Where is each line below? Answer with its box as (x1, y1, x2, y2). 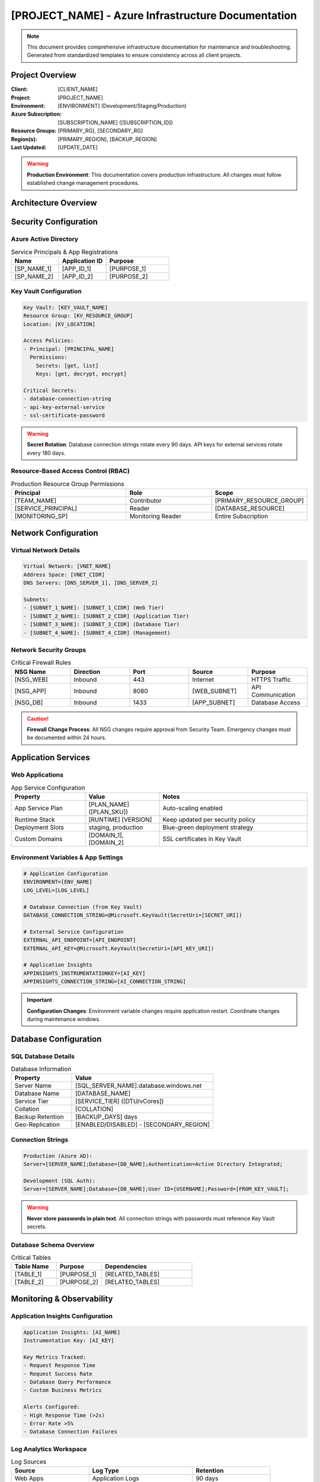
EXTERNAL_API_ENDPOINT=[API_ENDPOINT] (23, 937, 136, 944)
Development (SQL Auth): (23, 1177, 96, 1184)
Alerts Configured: (23, 1404, 80, 1410)
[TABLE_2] (14, 1278, 44, 1286)
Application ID (62, 257, 103, 265)
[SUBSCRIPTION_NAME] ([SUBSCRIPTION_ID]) (57, 119, 173, 126)
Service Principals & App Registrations (11, 248, 119, 256)
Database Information (11, 1065, 72, 1073)
